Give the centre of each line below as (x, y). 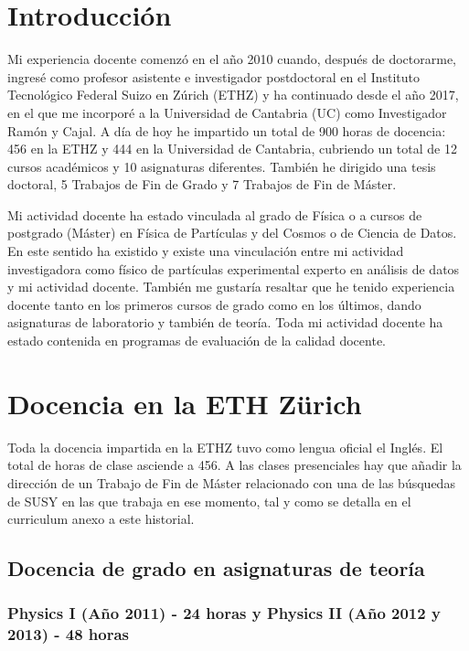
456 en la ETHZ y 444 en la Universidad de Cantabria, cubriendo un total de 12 (232, 149)
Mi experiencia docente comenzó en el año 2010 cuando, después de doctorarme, (232, 59)
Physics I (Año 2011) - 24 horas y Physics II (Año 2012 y (224, 613)
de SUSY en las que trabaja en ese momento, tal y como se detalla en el (209, 501)
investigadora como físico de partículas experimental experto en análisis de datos (234, 268)
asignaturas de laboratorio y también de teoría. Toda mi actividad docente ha (225, 322)
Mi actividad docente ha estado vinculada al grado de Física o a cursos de (215, 214)
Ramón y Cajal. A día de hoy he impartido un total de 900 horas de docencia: (227, 130)
